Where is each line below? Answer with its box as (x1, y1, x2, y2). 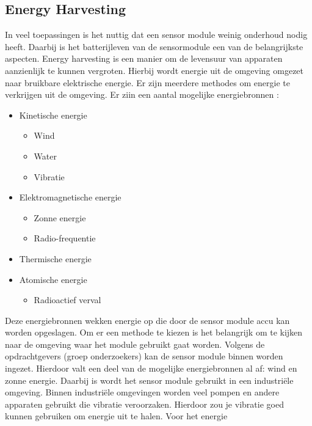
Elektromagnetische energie (19, 191, 122, 204)
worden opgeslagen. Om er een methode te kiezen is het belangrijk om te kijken (5, 326, 303, 339)
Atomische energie (19, 273, 87, 285)
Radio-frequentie (34, 232, 96, 244)
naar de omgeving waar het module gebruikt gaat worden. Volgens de (5, 337, 265, 350)
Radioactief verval (34, 293, 101, 306)
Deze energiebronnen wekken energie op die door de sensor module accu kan (5, 314, 290, 326)
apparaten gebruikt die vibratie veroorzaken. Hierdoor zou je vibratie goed (5, 397, 284, 410)
